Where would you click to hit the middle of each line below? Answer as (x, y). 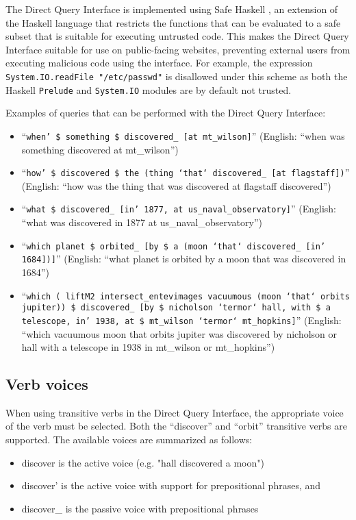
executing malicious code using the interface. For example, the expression (159, 63)
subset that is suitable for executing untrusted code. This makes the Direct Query (177, 36)
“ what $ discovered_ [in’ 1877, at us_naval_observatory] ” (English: (179, 209)
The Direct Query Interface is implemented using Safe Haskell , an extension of (172, 9)
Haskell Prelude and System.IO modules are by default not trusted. (149, 89)
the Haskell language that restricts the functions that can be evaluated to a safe (173, 22)
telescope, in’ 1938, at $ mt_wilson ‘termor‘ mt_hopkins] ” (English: (181, 320)
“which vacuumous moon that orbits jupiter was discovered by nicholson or (179, 333)
